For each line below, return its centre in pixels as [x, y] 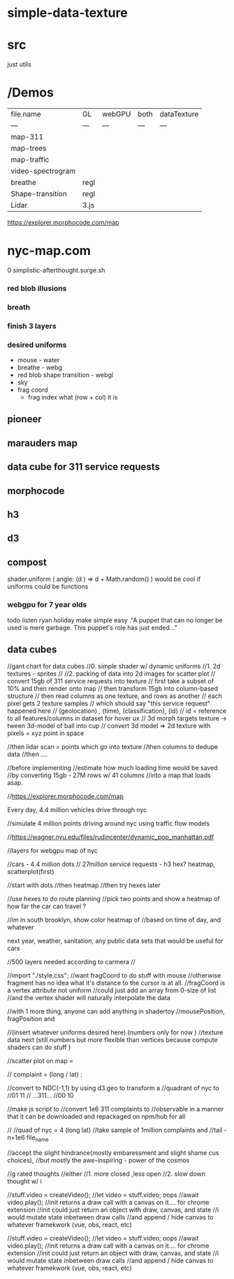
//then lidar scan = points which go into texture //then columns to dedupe [113, 747]
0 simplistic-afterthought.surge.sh [56, 270]
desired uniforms [37, 345]
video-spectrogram [43, 171]
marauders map [43, 443]
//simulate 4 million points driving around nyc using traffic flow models [109, 823]
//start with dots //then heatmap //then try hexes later [84, 885]
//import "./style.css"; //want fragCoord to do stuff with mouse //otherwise [114, 976]
